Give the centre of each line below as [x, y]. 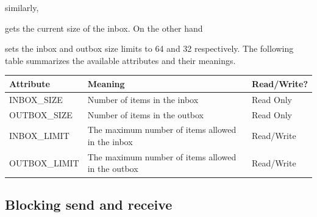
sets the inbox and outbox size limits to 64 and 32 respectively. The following [149, 48]
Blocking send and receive [89, 204]
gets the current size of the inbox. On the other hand [104, 28]
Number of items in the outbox [146, 114]
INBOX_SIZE [36, 99]
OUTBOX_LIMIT [44, 162]
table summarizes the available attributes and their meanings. [120, 60]
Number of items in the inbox [143, 99]
